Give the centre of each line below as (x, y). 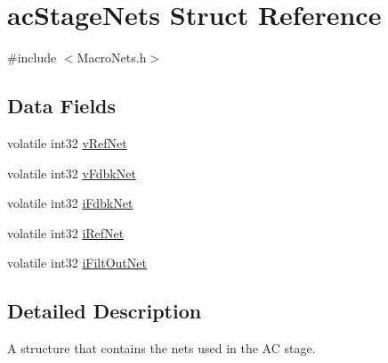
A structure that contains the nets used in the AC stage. (162, 348)
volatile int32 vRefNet (67, 142)
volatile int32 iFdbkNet (70, 203)
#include (32, 58)
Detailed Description (105, 311)
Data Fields (62, 106)
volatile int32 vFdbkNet (72, 173)
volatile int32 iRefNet (66, 232)
